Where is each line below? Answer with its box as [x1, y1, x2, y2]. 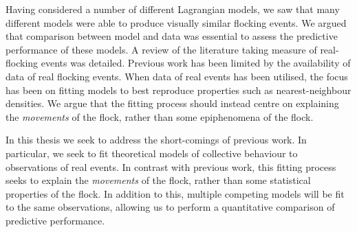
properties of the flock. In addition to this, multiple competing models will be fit [6, 186, 345, 200]
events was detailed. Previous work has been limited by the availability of [41, 56, 351, 70]
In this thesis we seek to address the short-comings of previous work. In [6, 132, 307, 147]
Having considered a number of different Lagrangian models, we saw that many [6, 2, 340, 16]
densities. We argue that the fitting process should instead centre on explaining [6, 96, 339, 111]
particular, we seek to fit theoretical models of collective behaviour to [6, 146, 298, 160]
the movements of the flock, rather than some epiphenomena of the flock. [6, 109, 314, 124]
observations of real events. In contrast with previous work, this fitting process [6, 159, 336, 174]
